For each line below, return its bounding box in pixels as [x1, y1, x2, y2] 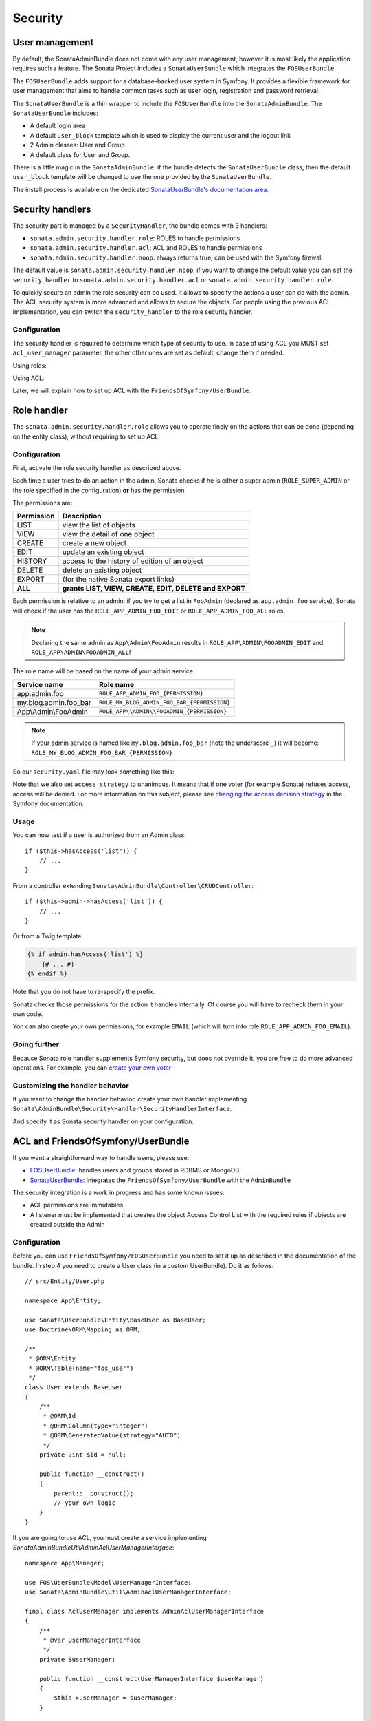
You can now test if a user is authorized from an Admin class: [12, 831, 187, 839]
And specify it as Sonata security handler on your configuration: [12, 1117, 194, 1126]
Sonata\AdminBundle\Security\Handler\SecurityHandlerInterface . [12, 1105, 232, 1113]
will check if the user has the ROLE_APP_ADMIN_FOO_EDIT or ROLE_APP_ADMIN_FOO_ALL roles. [12, 606, 285, 615]
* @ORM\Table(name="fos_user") [28, 1364, 134, 1372]
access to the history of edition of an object [62, 556, 204, 566]
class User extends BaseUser [25, 1384, 123, 1391]
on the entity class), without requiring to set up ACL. [12, 432, 161, 441]
